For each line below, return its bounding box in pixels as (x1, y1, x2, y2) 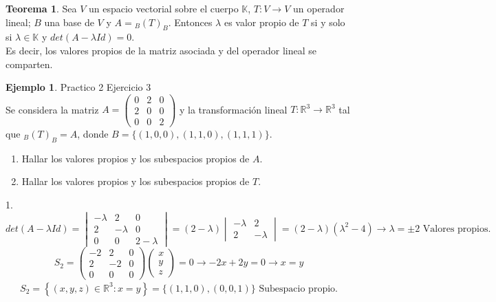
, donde (77, 126, 109, 140)
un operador (292, 1, 345, 15)
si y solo (311, 14, 345, 29)
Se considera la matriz (6, 102, 99, 116)
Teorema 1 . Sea (6, 1, 77, 15)
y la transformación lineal (179, 102, 288, 116)
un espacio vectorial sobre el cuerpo (89, 1, 239, 15)
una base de (44, 14, 94, 29)
